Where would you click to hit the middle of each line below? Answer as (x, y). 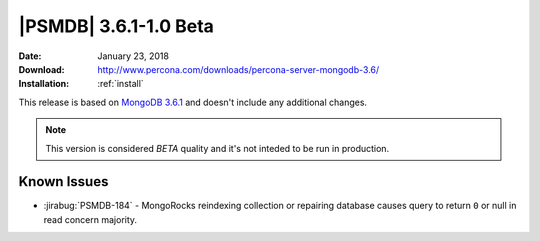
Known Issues (63, 181)
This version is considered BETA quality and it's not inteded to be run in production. (217, 148)
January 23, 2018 (133, 56)
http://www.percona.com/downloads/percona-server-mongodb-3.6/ (238, 69)
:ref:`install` (120, 84)
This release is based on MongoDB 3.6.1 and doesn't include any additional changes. (193, 102)
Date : (30, 56)
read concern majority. (90, 219)
